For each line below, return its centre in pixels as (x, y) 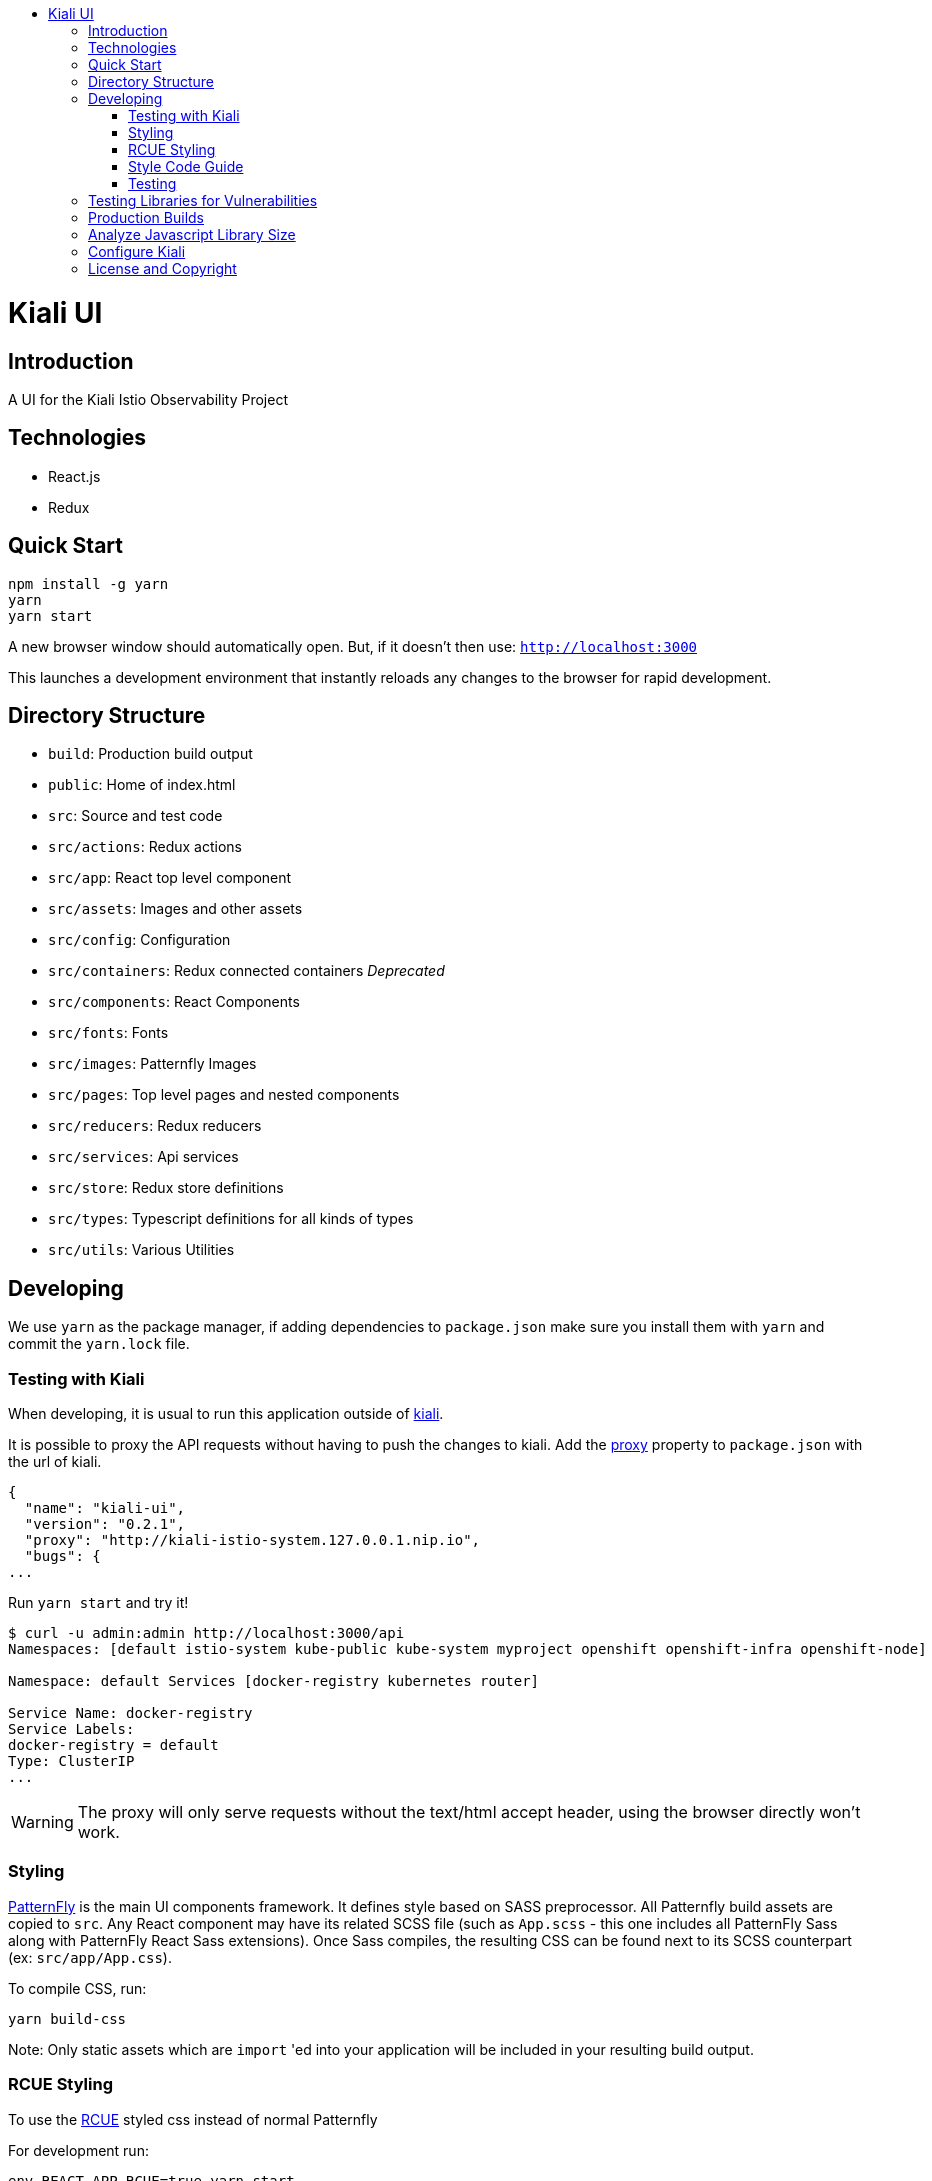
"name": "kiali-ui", (105, 1508)
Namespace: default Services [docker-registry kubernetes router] (274, 1681)
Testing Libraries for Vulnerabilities (203, 200)
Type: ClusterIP (71, 1761)
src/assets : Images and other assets (175, 909)
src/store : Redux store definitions (166, 1188)
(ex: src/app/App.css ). (90, 1957)
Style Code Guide (186, 166)
